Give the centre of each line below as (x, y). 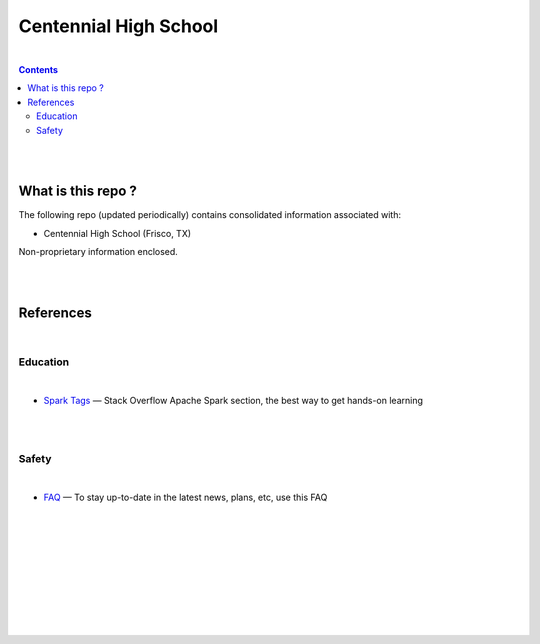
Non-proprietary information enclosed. (98, 251)
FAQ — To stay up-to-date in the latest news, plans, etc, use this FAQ (185, 497)
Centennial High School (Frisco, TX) (117, 233)
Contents (38, 69)
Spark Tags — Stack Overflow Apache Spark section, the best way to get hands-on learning (233, 401)
